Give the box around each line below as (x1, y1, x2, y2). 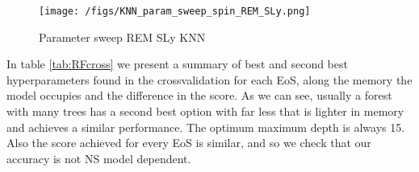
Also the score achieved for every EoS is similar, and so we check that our (6, 134, 371, 151)
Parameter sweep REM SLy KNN (39, 28, 206, 45)
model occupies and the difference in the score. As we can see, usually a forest (6, 87, 392, 104)
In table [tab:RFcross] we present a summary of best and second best (6, 55, 348, 72)
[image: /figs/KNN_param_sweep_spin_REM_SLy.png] (39, 6, 311, 17)
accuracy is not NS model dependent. (6, 149, 191, 166)
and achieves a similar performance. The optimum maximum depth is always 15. (6, 118, 405, 135)
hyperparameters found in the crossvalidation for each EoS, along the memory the (6, 71, 413, 88)
